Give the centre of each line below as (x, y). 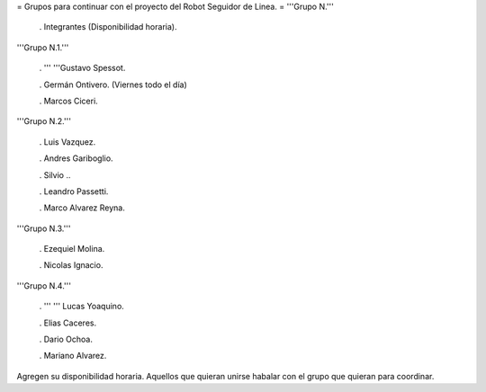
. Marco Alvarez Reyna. (82, 208)
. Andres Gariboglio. (76, 158)
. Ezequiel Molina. (72, 249)
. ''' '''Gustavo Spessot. (82, 68)
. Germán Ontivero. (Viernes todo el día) (113, 85)
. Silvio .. (55, 174)
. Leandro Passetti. (74, 191)
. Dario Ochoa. (66, 339)
